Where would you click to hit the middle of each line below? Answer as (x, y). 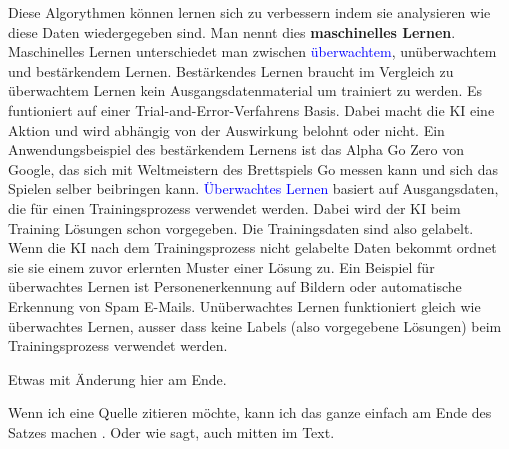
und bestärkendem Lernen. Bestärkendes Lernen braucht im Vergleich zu (231, 70)
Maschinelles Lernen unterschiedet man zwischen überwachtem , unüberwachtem (252, 51)
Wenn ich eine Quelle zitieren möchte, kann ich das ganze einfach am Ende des (250, 412)
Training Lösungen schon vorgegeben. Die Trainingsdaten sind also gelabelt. (241, 227)
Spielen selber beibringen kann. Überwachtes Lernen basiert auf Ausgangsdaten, (253, 188)
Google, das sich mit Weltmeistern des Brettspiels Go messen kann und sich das (253, 168)
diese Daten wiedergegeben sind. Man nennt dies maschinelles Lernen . (232, 31)
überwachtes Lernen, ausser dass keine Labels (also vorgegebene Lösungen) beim (255, 325)
